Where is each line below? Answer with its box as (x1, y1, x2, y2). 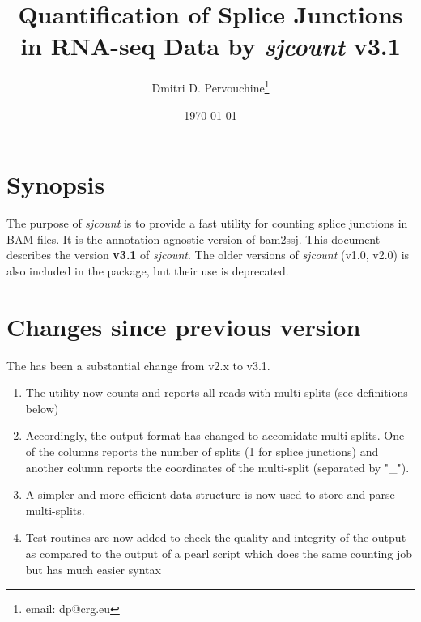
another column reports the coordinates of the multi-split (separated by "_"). (25, 458, 410, 475)
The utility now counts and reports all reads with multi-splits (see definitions (25, 384, 408, 401)
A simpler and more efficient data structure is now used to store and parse (25, 486, 395, 503)
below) (25, 399, 59, 416)
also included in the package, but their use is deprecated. (6, 262, 289, 279)
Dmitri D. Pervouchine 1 (151, 77, 270, 96)
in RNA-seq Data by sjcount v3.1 (20, 29, 401, 63)
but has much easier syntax (25, 560, 161, 577)
